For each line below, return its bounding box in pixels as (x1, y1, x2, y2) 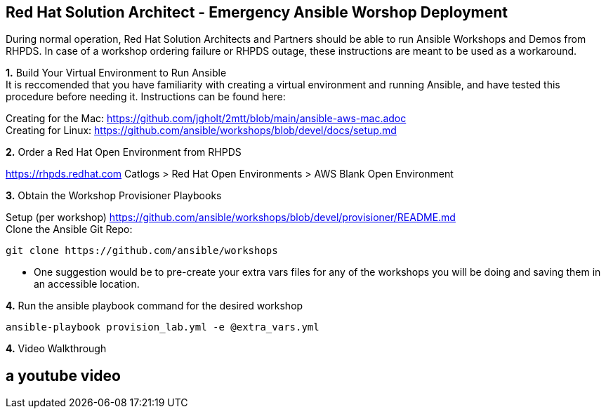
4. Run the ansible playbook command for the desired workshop (6, 300, 303, 312)
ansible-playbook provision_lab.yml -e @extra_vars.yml (6, 321, 320, 333)
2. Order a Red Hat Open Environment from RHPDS (6, 146, 242, 159)
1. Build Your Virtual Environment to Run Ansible (6, 67, 227, 79)
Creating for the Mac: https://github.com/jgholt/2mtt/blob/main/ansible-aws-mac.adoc (6, 112, 407, 125)
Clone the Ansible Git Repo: (6, 223, 133, 236)
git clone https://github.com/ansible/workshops (6, 245, 278, 257)
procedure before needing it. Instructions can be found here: (6, 91, 286, 103)
